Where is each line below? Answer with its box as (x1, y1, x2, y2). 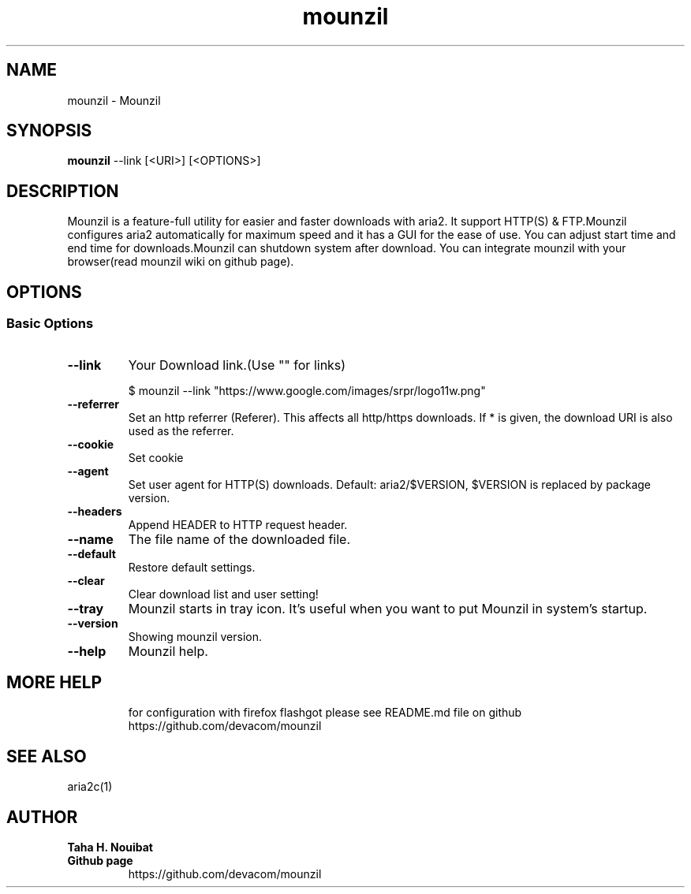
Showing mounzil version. (128, 629, 263, 643)
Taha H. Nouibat (67, 840, 153, 855)
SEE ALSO (6, 746, 87, 766)
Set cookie (128, 450, 184, 464)
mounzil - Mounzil (67, 93, 161, 107)
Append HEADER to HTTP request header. (128, 517, 348, 531)
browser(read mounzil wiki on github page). (67, 255, 294, 269)
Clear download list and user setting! (128, 587, 319, 601)
